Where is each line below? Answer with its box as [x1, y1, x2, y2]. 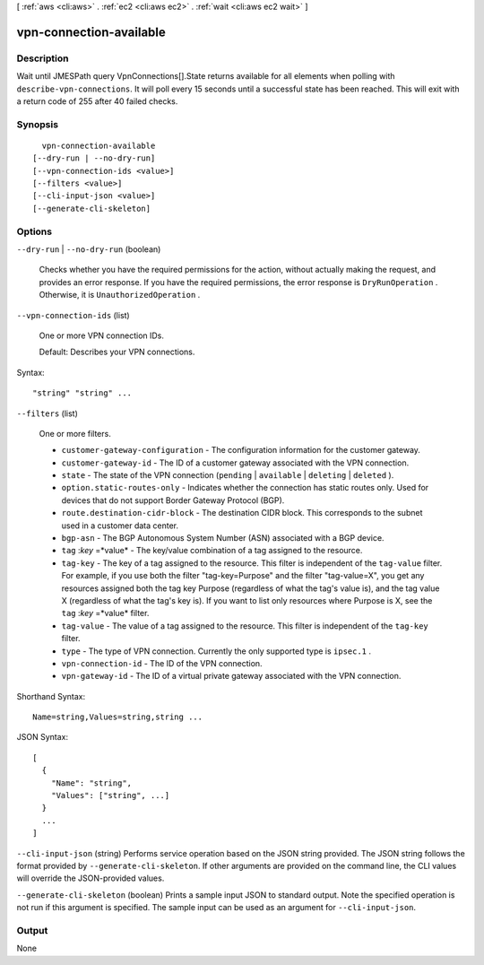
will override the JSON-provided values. [16, 873, 165, 883]
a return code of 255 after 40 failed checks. [16, 95, 178, 107]
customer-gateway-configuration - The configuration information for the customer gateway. [61, 445, 421, 456]
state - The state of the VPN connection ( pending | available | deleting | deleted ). [61, 470, 394, 481]
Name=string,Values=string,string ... [32, 712, 203, 722]
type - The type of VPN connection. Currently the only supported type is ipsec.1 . [61, 646, 372, 656]
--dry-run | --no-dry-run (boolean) [16, 243, 161, 255]
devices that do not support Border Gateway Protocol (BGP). [61, 494, 285, 506]
